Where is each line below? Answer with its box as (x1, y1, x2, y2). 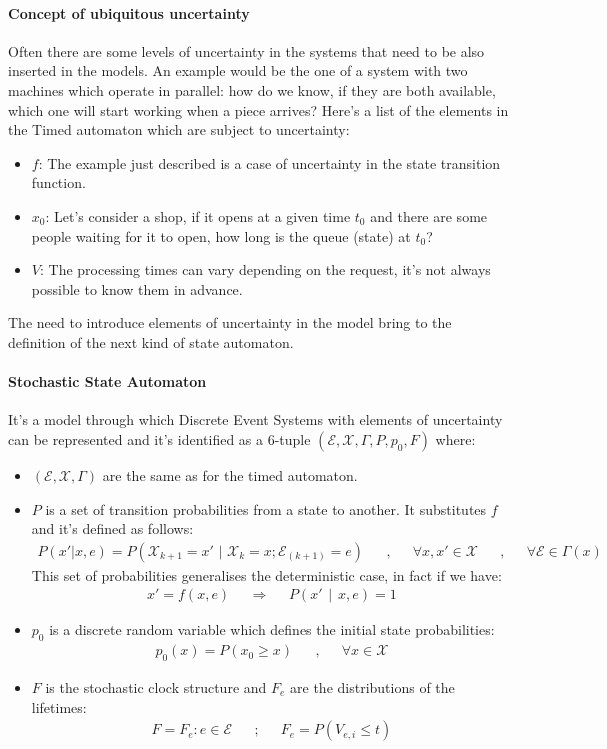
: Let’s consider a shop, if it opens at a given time (45, 205, 351, 226)
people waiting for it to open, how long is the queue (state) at (31, 225, 411, 246)
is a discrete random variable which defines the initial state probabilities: (49, 619, 495, 640)
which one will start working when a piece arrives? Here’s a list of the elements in (8, 99, 509, 120)
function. (31, 172, 86, 193)
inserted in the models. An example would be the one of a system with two (8, 60, 468, 81)
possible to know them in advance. (31, 278, 243, 299)
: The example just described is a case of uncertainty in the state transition (38, 152, 501, 173)
